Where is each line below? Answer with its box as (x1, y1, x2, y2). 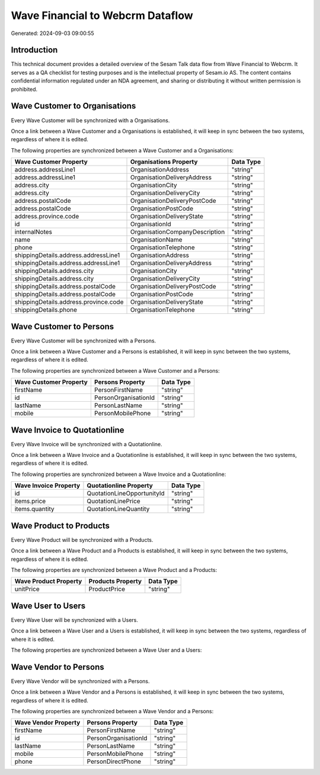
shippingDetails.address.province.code (14, 298, 124, 306)
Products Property (88, 577, 142, 586)
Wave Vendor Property (14, 719, 81, 727)
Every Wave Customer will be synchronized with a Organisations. (11, 116, 170, 124)
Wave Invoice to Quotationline (11, 425, 124, 435)
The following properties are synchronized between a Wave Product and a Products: (11, 566, 217, 573)
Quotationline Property (87, 481, 153, 490)
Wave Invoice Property (14, 481, 81, 490)
